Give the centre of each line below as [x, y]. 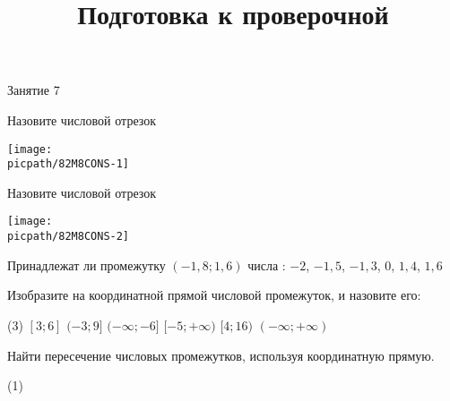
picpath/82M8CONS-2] [69, 237]
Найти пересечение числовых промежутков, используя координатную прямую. [221, 355]
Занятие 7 [34, 90]
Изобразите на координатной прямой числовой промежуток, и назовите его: [214, 295]
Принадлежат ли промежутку [87, 264]
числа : [267, 264]
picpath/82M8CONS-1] [69, 164]
